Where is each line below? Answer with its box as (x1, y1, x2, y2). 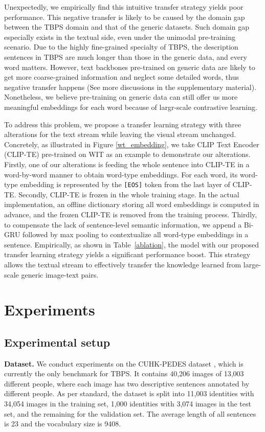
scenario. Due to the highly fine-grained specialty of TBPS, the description (4, 41, 238, 52)
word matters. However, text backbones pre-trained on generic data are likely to (4, 61, 255, 72)
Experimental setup (4, 334, 111, 350)
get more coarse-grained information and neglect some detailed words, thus (4, 72, 239, 82)
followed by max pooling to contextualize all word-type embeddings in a (23, 229, 249, 240)
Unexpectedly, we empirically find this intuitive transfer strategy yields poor (4, 2, 244, 12)
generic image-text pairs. (21, 269, 99, 280)
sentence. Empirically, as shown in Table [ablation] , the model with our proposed (4, 239, 259, 249)
